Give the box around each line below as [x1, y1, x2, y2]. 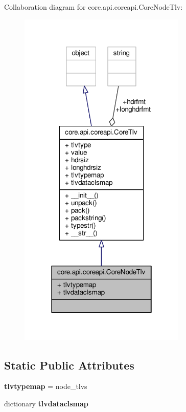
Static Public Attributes [4, 357, 134, 373]
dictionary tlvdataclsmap [4, 398, 88, 408]
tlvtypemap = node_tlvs [4, 381, 87, 392]
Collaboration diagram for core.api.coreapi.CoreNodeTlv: [4, 2, 183, 12]
